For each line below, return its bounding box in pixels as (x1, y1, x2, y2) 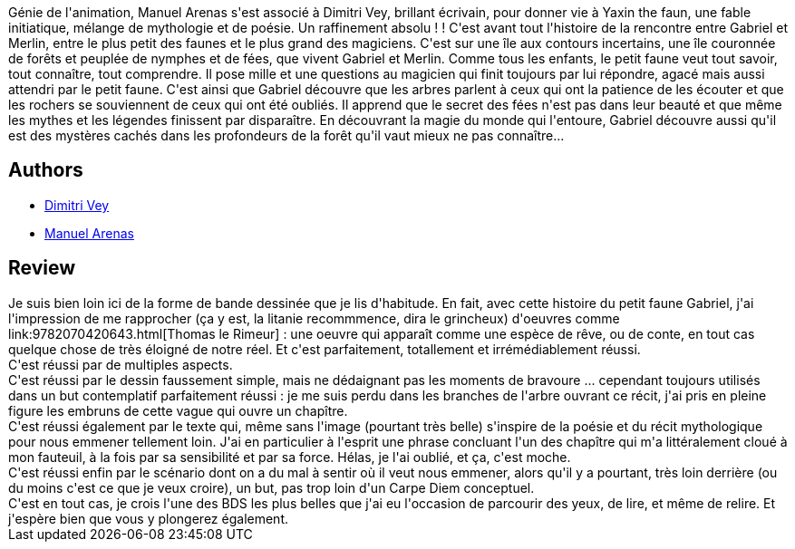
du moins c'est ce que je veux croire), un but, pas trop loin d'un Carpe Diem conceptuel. (8, 479, 535, 496)
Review (8, 256, 76, 280)
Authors (8, 159, 83, 182)
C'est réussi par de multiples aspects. (8, 356, 233, 372)
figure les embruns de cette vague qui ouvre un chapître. (8, 402, 348, 419)
